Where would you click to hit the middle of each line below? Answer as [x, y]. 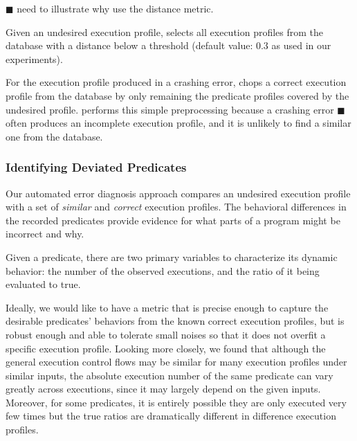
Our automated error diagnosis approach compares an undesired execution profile [178, 193]
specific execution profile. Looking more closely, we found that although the [166, 348]
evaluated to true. [43, 284]
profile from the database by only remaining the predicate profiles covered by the [177, 95]
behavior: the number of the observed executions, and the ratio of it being [163, 270]
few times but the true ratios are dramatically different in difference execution [171, 416]
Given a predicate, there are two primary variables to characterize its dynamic [172, 256]
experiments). [34, 58]
